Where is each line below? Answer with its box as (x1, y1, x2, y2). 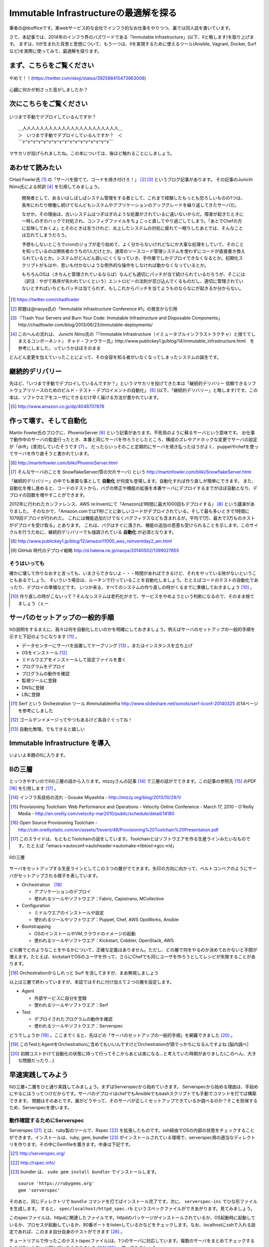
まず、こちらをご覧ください (9, 61, 94, 69)
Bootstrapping (21, 923, 51, 930)
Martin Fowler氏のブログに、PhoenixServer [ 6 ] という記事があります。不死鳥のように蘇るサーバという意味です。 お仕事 (9, 429, 255, 435)
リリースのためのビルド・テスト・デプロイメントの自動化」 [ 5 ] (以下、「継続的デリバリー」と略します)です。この (26, 387, 258, 394)
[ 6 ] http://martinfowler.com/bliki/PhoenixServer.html (10, 459, 118, 466)
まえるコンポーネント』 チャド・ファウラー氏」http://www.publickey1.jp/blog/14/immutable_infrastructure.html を (18, 338, 255, 344)
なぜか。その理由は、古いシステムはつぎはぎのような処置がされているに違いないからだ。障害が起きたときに (21, 211, 244, 217)
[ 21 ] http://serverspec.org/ (10, 1150, 65, 1157)
